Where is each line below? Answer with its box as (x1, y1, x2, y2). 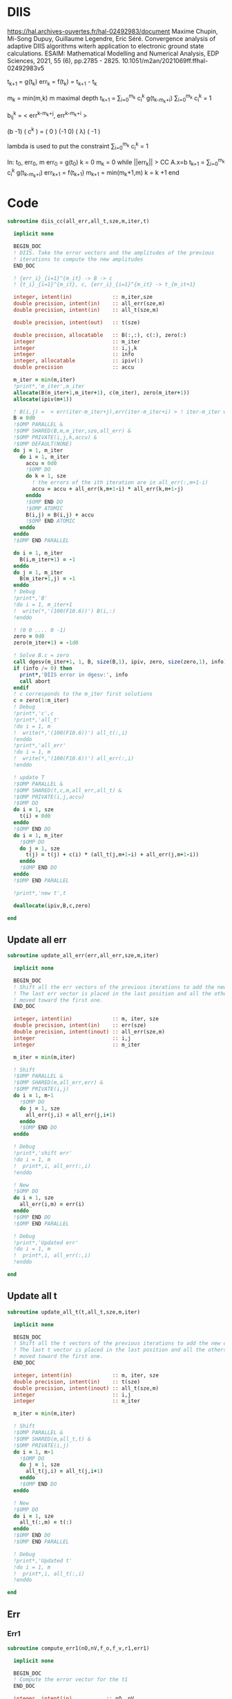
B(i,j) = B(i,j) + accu (25, 511, 95, 519)
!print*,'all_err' (13, 742, 67, 749)
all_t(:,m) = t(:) (19, 1519, 72, 1526)
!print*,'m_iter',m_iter (13, 383, 85, 390)
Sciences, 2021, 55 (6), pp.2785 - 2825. (7, 56, 121, 64)
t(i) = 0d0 (19, 812, 51, 820)
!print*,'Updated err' (13, 1239, 79, 1246)
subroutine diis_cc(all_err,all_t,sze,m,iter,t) (7, 218, 150, 225)
